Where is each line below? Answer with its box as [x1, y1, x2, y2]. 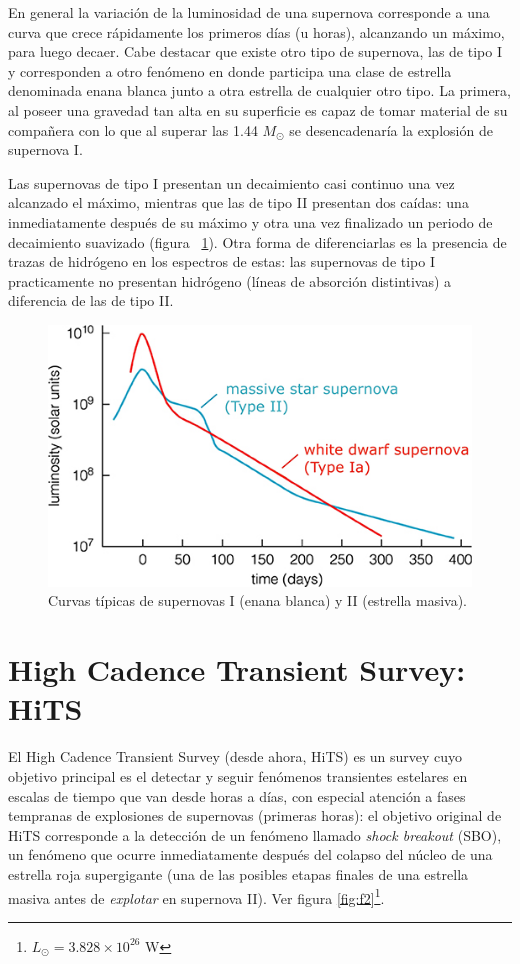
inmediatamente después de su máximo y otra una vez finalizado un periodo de [8, 211, 493, 232]
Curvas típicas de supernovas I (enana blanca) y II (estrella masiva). [48, 590, 467, 611]
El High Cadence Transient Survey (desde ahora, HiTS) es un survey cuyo [8, 746, 463, 767]
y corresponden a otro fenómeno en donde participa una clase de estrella [8, 60, 452, 81]
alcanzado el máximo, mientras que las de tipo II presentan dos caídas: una [8, 192, 469, 213]
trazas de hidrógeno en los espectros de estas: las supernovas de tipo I [8, 251, 436, 272]
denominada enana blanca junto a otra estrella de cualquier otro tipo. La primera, [8, 80, 511, 101]
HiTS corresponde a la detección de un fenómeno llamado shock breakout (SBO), [8, 824, 502, 845]
